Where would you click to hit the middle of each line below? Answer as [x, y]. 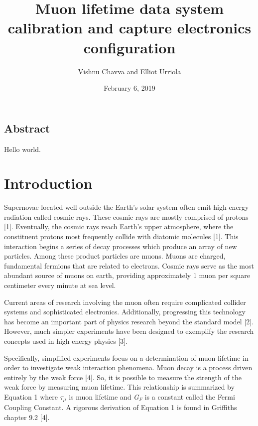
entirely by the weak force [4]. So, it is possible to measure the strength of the [123, 377]
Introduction [48, 183]
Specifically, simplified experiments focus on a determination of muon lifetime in [126, 357]
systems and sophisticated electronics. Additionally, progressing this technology [125, 312]
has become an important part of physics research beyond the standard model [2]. [129, 321]
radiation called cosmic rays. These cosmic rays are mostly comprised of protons [126, 216]
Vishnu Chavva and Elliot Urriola [129, 71]
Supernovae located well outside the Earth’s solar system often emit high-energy [127, 207]
